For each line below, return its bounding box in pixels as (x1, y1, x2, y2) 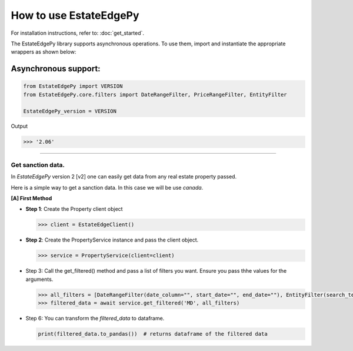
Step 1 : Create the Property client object (25, 206, 123, 213)
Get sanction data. (11, 161, 65, 169)
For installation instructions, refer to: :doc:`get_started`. (11, 29, 144, 37)
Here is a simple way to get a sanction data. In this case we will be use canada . (11, 184, 204, 191)
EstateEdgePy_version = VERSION (23, 108, 117, 114)
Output (11, 122, 28, 130)
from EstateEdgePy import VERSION (23, 83, 123, 90)
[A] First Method (11, 194, 52, 201)
